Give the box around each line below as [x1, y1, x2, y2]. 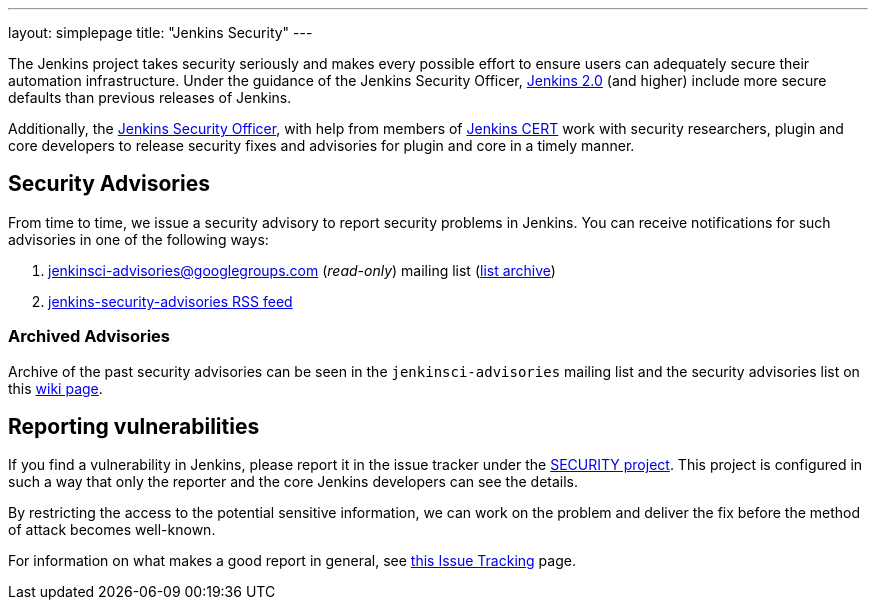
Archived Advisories [8, 326, 170, 347]
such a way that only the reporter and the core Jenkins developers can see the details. [8, 473, 579, 491]
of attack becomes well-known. [8, 521, 216, 539]
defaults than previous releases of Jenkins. [8, 89, 292, 106]
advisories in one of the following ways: [8, 230, 269, 248]
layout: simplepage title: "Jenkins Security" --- [8, 24, 313, 41]
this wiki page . [8, 379, 103, 397]
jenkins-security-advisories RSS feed [48, 292, 293, 310]
